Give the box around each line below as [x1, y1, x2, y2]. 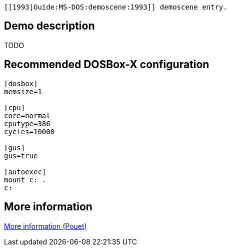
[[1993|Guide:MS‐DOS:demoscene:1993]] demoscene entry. [4, 3, 227, 11]
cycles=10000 [4, 127, 55, 136]
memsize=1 [4, 87, 42, 96]
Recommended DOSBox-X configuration [4, 58, 209, 71]
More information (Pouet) [4, 221, 87, 230]
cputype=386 [4, 119, 50, 128]
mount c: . [4, 175, 46, 184]
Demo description [4, 20, 95, 33]
